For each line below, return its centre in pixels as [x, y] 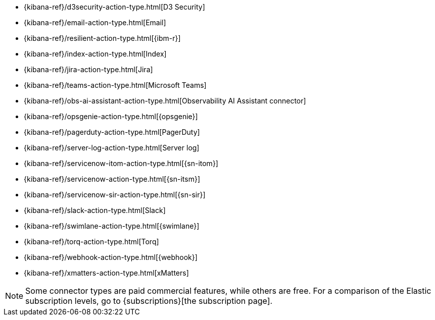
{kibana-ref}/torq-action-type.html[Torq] [91, 242]
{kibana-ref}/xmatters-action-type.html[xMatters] [106, 273]
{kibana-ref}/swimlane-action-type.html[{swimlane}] [112, 226]
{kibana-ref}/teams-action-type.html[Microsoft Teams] [115, 85]
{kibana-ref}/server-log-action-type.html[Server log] [112, 148]
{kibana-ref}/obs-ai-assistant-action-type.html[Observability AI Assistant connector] [165, 101]
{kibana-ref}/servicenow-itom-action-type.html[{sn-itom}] [121, 163]
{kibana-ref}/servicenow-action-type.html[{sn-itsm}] [112, 179]
